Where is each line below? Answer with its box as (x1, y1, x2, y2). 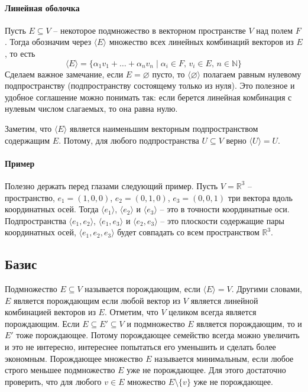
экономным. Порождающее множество (5, 352, 143, 364)
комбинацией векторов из (5, 306, 96, 318)
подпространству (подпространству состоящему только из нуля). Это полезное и (5, 79, 295, 92)
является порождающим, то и (196, 317, 302, 329)
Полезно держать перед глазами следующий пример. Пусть (5, 179, 218, 192)
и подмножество (127, 317, 185, 329)
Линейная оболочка (5, 1, 80, 14)
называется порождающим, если (85, 283, 200, 295)
